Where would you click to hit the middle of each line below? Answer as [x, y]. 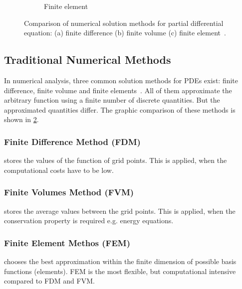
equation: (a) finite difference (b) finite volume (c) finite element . [125, 33]
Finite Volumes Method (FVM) [69, 192]
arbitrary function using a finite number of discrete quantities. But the [112, 100]
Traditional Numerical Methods [88, 60]
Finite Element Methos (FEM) [67, 242]
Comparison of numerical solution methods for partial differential [124, 23]
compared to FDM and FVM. [49, 281]
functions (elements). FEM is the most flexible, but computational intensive [120, 271]
